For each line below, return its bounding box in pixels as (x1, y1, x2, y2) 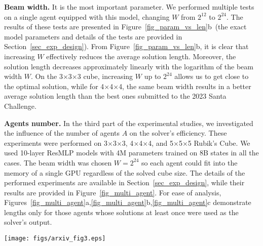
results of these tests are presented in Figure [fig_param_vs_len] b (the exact (4, 21, 247, 32)
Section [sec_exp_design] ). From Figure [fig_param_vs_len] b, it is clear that (4, 41, 249, 52)
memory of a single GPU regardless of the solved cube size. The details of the (4, 167, 245, 178)
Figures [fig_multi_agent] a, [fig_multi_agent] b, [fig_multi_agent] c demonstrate (4, 197, 251, 208)
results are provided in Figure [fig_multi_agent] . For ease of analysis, (4, 187, 221, 197)
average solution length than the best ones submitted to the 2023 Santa (4, 91, 227, 101)
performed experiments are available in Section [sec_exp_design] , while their (4, 177, 245, 188)
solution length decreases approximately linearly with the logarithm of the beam (4, 61, 253, 71)
